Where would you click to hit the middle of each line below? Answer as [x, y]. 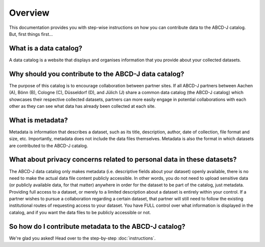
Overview [29, 13]
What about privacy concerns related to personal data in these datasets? [123, 160]
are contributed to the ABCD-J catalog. [49, 146]
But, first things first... [31, 34]
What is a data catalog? [46, 48]
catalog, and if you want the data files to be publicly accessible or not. [80, 212]
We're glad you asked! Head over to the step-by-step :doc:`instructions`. [82, 238]
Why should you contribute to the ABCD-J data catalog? [97, 74]
